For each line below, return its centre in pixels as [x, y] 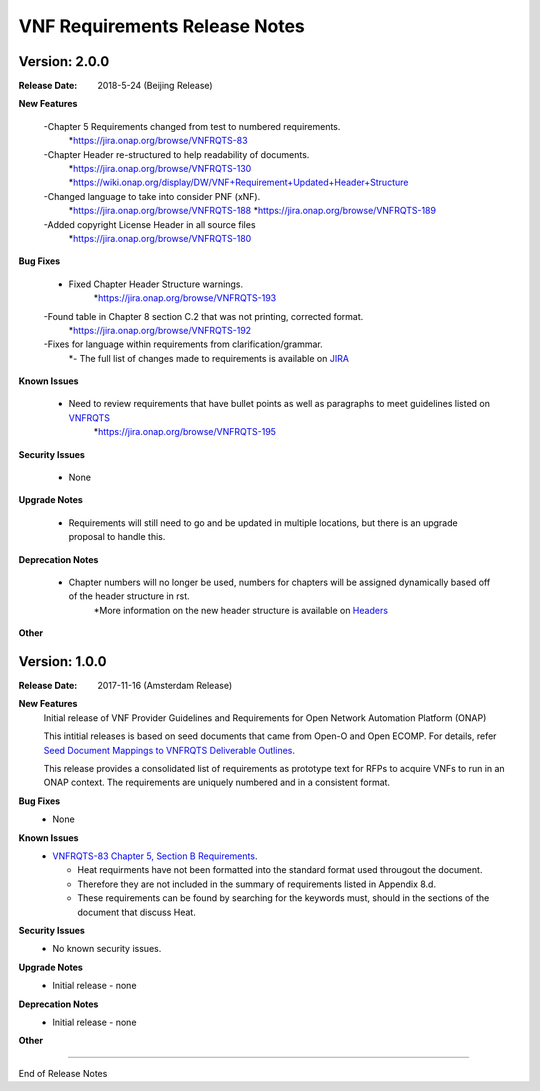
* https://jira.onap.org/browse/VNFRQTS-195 [185, 432]
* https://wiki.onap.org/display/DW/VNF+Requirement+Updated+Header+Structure [238, 182]
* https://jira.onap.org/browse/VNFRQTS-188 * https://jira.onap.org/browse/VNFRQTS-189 [252, 211]
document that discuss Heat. [137, 912]
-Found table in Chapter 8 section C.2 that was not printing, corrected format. [203, 316]
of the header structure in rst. [129, 596]
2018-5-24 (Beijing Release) [155, 86]
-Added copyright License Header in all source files [149, 224]
